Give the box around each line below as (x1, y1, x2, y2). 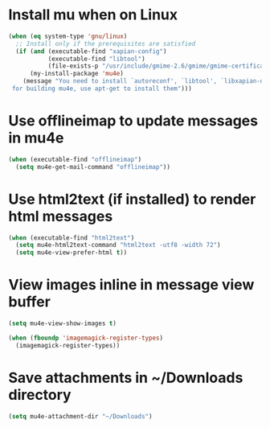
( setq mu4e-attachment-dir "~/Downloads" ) (8, 412, 153, 420)
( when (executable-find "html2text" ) (8, 233, 135, 242)
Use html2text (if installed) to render (8, 190, 256, 208)
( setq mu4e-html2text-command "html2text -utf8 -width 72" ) (15, 241, 221, 249)
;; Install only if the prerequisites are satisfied (15, 39, 196, 47)
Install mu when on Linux (8, 6, 178, 24)
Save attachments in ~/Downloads (8, 368, 243, 387)
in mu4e (8, 129, 64, 147)
